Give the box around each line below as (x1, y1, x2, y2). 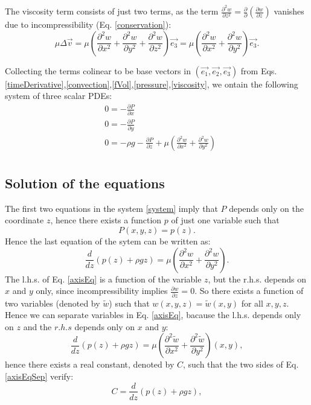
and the (23, 320, 52, 333)
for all (241, 296, 263, 309)
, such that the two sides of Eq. (182, 358, 299, 371)
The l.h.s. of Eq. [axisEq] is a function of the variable (5, 272, 202, 285)
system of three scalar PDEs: (5, 89, 112, 102)
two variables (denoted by (5, 296, 100, 309)
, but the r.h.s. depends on (208, 272, 306, 285)
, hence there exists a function (50, 214, 162, 226)
